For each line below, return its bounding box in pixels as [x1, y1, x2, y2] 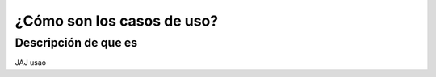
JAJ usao [15, 58, 47, 67]
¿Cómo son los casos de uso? [15, 12, 218, 30]
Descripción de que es [15, 35, 138, 50]
